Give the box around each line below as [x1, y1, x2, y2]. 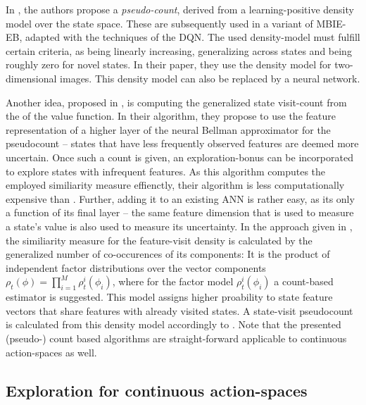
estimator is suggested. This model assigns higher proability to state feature [6, 289, 333, 304]
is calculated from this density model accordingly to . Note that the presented [6, 317, 341, 332]
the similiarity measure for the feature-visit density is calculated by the [6, 232, 313, 247]
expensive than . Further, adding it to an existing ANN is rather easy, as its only [6, 191, 355, 206]
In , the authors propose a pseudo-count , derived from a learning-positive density [6, 2, 354, 16]
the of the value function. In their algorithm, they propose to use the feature [6, 108, 336, 123]
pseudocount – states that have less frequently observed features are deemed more [6, 136, 359, 151]
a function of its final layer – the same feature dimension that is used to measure [6, 205, 354, 220]
